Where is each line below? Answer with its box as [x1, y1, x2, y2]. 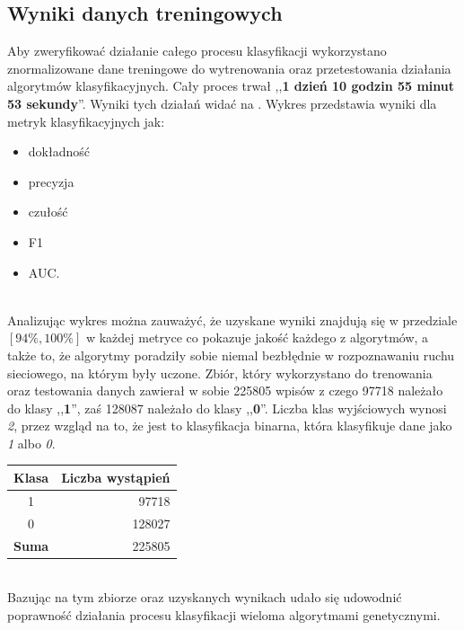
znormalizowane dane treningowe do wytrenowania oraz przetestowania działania [7, 58, 451, 77]
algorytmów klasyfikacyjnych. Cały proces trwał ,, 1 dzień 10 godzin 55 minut [7, 76, 454, 95]
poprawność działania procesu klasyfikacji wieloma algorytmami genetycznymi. [7, 605, 441, 624]
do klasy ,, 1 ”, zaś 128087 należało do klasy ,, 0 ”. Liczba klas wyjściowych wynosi [7, 398, 447, 417]
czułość [28, 202, 68, 221]
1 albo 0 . [7, 433, 56, 452]
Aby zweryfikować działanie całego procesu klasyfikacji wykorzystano [7, 41, 387, 60]
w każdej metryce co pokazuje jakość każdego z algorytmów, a [85, 328, 429, 347]
